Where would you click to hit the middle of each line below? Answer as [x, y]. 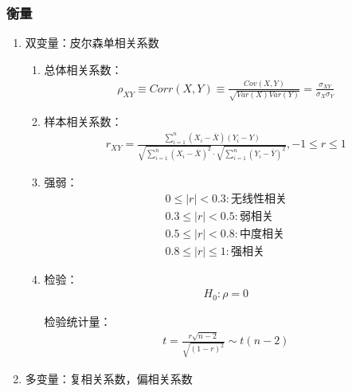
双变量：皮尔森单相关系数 [92, 43]
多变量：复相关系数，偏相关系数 [109, 378]
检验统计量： [78, 321]
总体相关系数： [83, 69]
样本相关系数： [83, 122]
